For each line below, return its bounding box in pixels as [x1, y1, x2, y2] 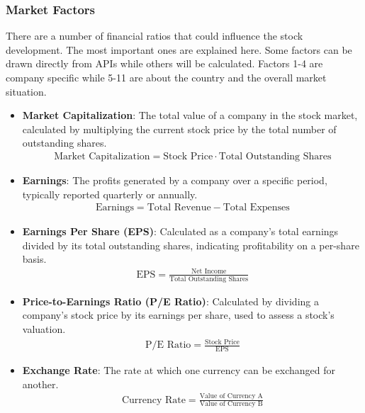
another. [22, 376, 59, 391]
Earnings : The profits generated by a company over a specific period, [22, 173, 327, 187]
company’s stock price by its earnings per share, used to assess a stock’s [22, 307, 335, 322]
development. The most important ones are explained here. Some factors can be [6, 42, 352, 57]
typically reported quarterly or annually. [22, 186, 198, 201]
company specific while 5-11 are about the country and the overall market [6, 70, 327, 84]
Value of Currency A [199, 392, 263, 400]
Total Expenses [223, 203, 290, 213]
